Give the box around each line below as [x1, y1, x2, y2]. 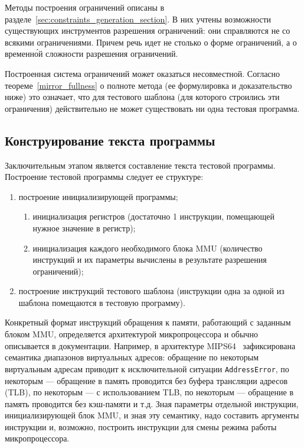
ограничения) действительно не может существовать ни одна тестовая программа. [5, 102, 300, 114]
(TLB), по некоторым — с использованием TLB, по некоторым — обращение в [5, 386, 293, 398]
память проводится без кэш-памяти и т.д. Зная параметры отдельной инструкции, [5, 397, 299, 410]
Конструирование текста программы [5, 131, 215, 149]
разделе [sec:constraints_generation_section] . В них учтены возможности [5, 12, 272, 25]
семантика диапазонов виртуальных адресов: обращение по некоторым [5, 351, 259, 363]
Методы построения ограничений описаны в [5, 1, 165, 13]
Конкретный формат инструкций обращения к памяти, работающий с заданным [5, 316, 291, 328]
